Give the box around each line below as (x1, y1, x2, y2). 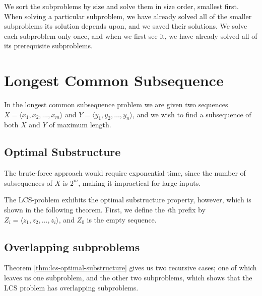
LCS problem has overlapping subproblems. (4, 282, 139, 292)
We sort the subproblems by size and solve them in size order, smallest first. (4, 1, 239, 11)
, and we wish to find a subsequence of (133, 109, 251, 119)
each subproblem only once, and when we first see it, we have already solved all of (4, 30, 257, 41)
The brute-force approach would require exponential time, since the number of (4, 168, 246, 178)
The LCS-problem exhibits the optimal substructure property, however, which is (4, 194, 251, 205)
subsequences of (4, 177, 52, 188)
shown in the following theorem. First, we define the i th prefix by (4, 204, 206, 215)
